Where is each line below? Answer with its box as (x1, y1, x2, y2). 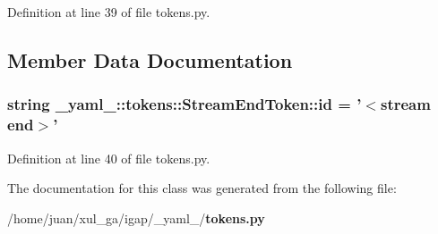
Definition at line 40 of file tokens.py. (7, 148, 210, 167)
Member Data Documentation (7, 46, 293, 73)
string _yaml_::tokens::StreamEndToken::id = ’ (7, 93, 362, 115)
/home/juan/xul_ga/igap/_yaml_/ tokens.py (7, 208, 265, 227)
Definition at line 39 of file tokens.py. (7, 3, 210, 21)
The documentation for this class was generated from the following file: (7, 179, 397, 197)
